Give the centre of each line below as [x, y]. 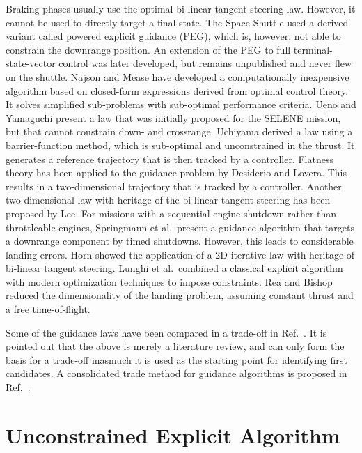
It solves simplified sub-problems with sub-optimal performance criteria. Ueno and [181, 104]
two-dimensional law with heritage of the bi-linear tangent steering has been [168, 200]
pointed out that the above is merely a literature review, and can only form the [175, 346]
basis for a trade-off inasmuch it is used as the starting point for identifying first [176, 359]
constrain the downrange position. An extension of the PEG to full [148, 49]
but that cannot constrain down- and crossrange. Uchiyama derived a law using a [179, 131]
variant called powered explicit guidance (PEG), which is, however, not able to [173, 36]
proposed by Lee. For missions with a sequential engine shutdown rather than [171, 213]
